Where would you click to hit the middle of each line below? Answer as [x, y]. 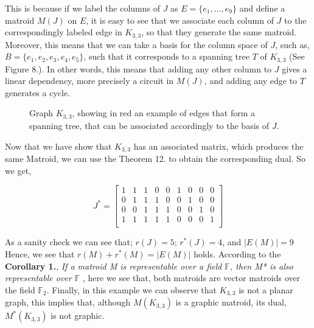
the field [20, 289]
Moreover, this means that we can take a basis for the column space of [136, 44]
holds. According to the [237, 253]
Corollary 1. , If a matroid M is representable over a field [113, 266]
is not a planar [266, 289]
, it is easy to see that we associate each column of [180, 20]
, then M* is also [261, 266]
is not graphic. [78, 316]
